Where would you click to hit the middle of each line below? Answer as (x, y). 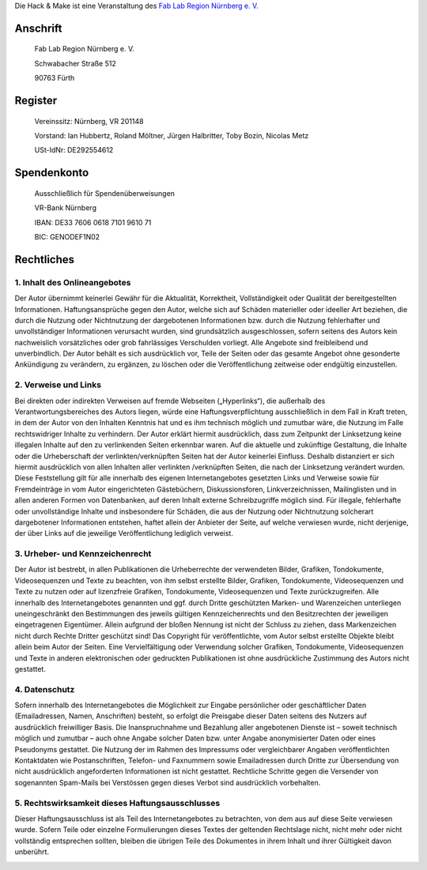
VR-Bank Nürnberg (65, 208)
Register (36, 100)
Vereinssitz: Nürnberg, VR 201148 (89, 121)
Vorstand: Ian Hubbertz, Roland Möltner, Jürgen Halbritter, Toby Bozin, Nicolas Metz (172, 135)
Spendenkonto (52, 173)
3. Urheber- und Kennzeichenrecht (83, 554)
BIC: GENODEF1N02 (67, 236)
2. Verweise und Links (58, 385)
